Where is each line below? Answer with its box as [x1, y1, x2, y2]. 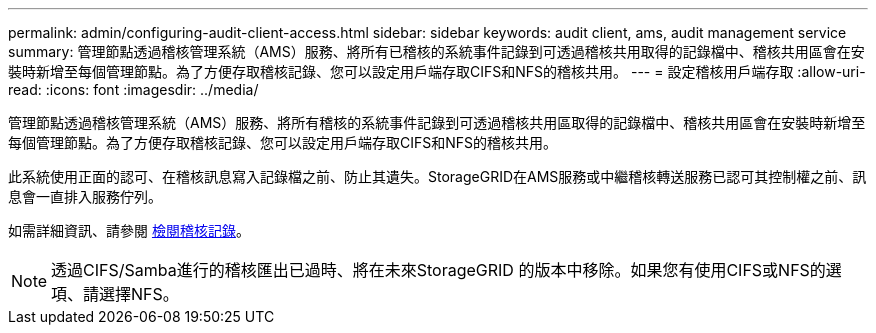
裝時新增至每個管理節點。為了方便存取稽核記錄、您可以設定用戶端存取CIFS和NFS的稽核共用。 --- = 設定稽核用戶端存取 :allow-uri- [8, 63, 866, 80]
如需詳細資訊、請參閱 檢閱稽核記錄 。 [8, 222, 250, 239]
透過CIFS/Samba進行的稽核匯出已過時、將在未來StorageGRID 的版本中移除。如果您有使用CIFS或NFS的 [51, 260, 826, 280]
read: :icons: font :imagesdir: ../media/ [8, 81, 259, 98]
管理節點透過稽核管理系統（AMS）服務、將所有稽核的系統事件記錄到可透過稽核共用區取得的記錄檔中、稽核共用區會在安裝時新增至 [8, 114, 866, 131]
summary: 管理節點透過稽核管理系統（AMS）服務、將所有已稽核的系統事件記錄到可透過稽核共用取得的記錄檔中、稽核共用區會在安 [8, 43, 865, 60]
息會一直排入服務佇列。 [8, 188, 162, 205]
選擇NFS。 [99, 284, 179, 304]
